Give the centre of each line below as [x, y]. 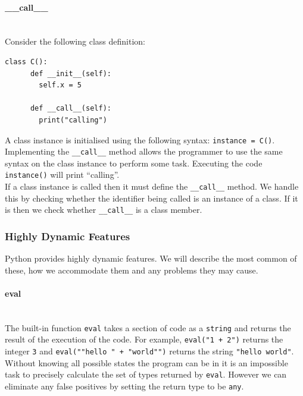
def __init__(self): [71, 73]
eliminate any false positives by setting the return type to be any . [124, 386]
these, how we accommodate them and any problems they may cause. [132, 270]
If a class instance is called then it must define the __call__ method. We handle [152, 186]
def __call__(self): [71, 109]
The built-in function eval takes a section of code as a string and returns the [148, 327]
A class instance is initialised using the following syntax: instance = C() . [140, 139]
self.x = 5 [60, 85]
